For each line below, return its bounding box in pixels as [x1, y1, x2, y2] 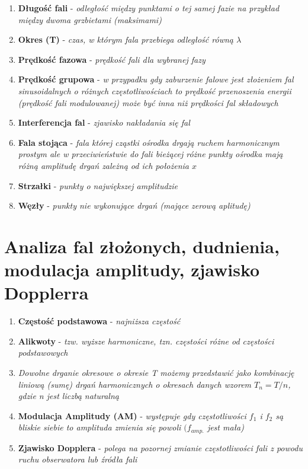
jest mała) [207, 421, 244, 433]
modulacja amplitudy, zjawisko [4, 257, 260, 282]
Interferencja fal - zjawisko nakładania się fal [18, 116, 190, 129]
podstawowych [18, 346, 68, 359]
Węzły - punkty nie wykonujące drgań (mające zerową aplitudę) [18, 199, 251, 212]
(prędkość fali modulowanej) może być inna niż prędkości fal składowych [18, 96, 278, 109]
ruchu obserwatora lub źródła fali [18, 453, 137, 465]
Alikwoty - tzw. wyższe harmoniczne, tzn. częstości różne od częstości [18, 334, 274, 347]
